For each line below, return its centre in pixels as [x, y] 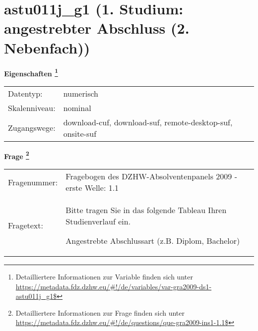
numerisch [81, 93]
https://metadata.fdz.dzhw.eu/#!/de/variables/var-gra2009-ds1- [114, 286]
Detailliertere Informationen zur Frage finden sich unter [100, 312]
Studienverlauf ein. [98, 221]
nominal [77, 108]
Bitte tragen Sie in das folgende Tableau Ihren [146, 210]
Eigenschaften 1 [31, 72]
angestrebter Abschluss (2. [97, 28]
